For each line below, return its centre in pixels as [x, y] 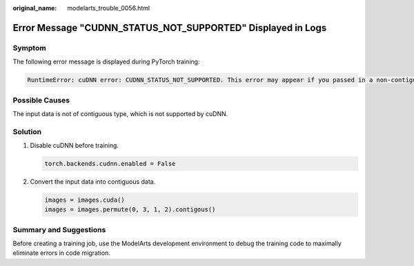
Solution [27, 131]
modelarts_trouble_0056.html [109, 8]
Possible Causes [41, 100]
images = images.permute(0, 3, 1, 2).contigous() [130, 210]
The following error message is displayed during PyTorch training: [106, 61]
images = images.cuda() [85, 200]
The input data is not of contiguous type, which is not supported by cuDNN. [120, 113]
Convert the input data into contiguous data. [93, 181]
